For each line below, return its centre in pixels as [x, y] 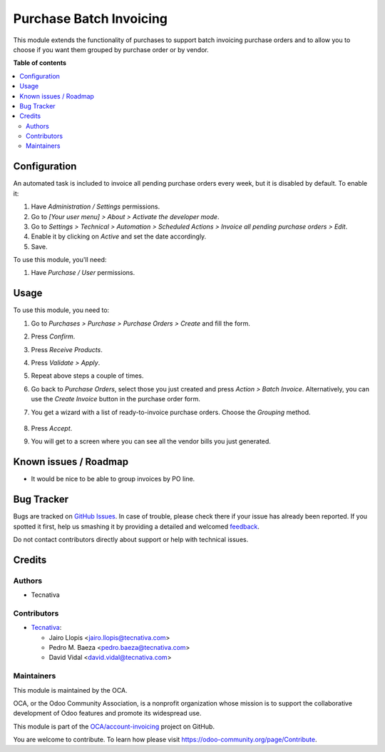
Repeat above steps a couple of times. [87, 376]
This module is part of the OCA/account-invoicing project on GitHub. [114, 726]
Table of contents [40, 63]
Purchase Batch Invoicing [90, 19]
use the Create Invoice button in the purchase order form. [116, 399]
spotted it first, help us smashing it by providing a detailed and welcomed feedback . [137, 526]
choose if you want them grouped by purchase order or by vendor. [111, 49]
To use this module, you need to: [61, 310]
